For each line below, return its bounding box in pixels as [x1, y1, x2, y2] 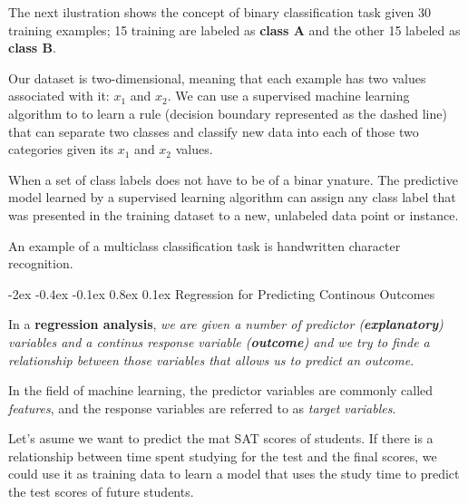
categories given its [8, 140, 114, 159]
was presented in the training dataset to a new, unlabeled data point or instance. [8, 205, 459, 224]
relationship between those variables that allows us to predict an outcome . [8, 350, 414, 369]
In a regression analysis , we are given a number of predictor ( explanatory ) [8, 315, 444, 334]
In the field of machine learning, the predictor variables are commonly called [8, 381, 434, 400]
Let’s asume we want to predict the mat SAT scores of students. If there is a [8, 429, 434, 448]
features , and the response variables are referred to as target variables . [8, 398, 396, 417]
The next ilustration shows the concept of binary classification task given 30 [8, 3, 432, 21]
